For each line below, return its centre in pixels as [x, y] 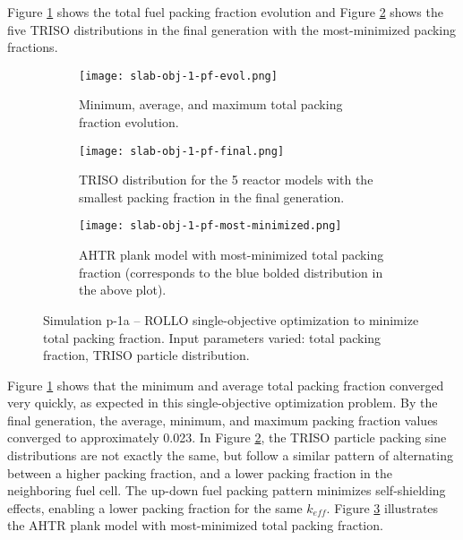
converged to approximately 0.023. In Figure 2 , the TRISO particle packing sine [227, 437]
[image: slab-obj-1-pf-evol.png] [178, 76]
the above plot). [123, 290]
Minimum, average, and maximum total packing [211, 104]
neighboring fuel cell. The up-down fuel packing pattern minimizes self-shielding [227, 490]
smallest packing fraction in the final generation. [212, 197]
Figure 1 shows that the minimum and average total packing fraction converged [226, 385]
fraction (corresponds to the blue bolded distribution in [231, 272]
